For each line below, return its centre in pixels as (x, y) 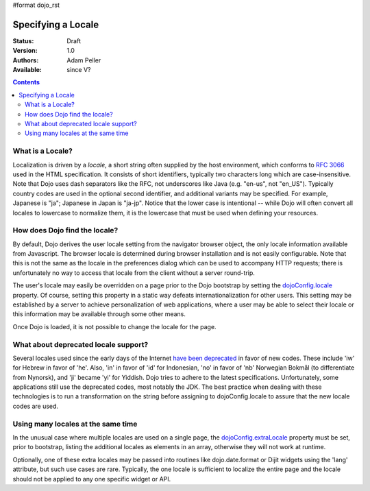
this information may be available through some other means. (99, 314)
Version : (25, 51)
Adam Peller (84, 60)
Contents (26, 82)
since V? (79, 70)
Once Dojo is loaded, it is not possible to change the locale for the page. (114, 326)
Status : (23, 40)
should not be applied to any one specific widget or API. (92, 479)
